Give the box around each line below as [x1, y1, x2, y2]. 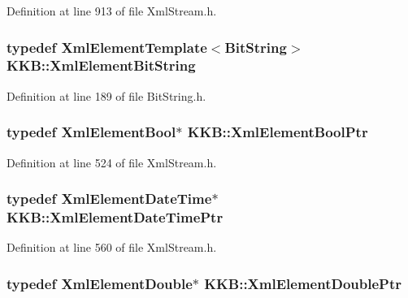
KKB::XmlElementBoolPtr [187, 122, 368, 142]
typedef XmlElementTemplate [7, 37, 207, 57]
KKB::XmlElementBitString [7, 55, 196, 76]
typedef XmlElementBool [7, 122, 176, 142]
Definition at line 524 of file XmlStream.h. [7, 153, 217, 171]
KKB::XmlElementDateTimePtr [7, 206, 224, 227]
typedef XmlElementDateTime [7, 188, 212, 209]
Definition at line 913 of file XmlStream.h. [7, 2, 217, 19]
